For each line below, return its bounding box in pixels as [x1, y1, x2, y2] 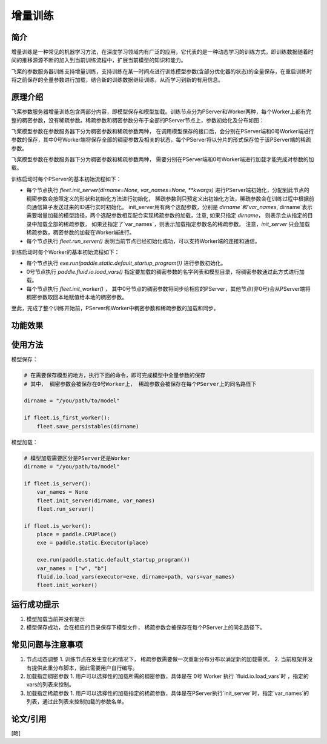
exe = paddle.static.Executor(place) [36, 539, 149, 546]
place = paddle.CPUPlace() [36, 531, 117, 538]
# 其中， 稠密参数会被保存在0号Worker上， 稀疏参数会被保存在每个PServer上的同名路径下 [24, 380, 257, 387]
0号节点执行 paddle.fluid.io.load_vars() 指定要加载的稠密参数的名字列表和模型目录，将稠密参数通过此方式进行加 [26, 268, 305, 275]
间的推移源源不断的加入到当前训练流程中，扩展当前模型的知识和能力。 [11, 56, 187, 64]
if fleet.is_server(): [24, 480, 91, 487]
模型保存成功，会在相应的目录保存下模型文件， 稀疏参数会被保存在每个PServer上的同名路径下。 [26, 624, 266, 631]
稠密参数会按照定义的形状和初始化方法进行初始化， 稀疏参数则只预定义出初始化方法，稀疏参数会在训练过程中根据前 [26, 194, 314, 202]
